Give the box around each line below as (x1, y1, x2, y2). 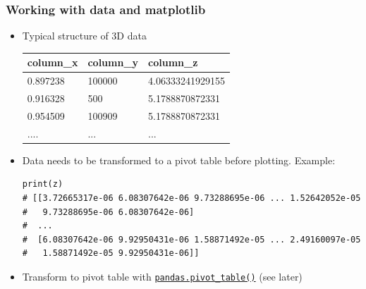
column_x (27, 55, 78, 70)
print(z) (22, 179, 63, 190)
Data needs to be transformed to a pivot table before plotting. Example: (22, 152, 336, 167)
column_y (87, 55, 139, 70)
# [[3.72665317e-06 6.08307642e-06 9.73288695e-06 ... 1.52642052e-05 (22, 192, 361, 203)
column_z (148, 55, 198, 70)
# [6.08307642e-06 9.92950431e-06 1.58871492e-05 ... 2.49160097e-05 (22, 234, 361, 245)
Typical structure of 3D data (22, 28, 147, 43)
